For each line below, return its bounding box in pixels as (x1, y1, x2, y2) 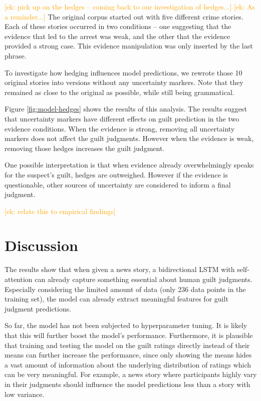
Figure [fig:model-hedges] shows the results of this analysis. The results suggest (5, 103, 247, 114)
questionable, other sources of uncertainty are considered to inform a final (5, 179, 231, 189)
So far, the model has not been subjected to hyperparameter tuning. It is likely (5, 320, 247, 330)
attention (5, 274, 33, 284)
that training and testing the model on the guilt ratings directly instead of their (5, 339, 250, 350)
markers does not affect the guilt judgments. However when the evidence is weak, (5, 133, 254, 143)
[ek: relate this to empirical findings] (5, 205, 116, 216)
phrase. (5, 50, 27, 60)
